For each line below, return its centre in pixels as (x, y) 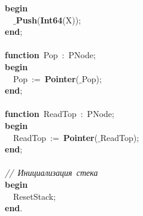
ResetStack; (34, 196)
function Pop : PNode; (50, 55)
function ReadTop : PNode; (60, 114)
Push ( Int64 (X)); (48, 19)
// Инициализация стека (51, 172)
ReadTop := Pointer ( (55, 137)
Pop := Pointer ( (46, 78)
